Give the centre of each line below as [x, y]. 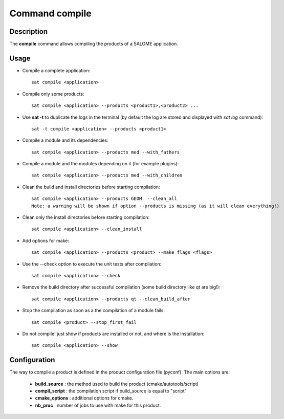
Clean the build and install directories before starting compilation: [91, 187]
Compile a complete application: [56, 70]
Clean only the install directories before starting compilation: [86, 217]
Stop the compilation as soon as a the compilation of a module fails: [94, 311]
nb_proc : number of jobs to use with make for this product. [98, 405]
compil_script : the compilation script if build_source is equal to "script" [111, 391]
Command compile [50, 13]
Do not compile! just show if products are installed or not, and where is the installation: [113, 334]
